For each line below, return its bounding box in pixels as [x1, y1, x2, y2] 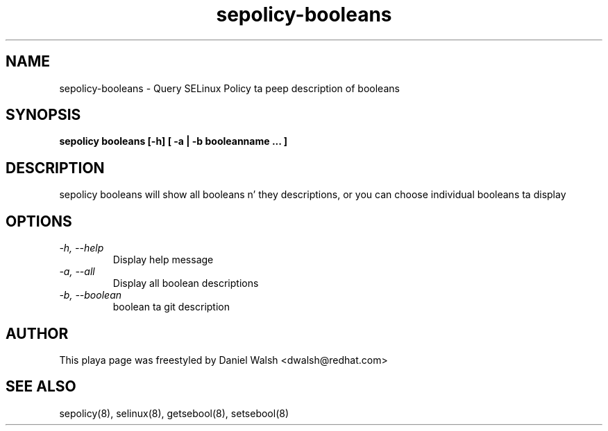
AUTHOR [6, 324, 69, 342]
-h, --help [59, 242, 104, 254]
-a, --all [59, 265, 95, 278]
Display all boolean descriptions [112, 277, 259, 290]
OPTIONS [6, 212, 72, 230]
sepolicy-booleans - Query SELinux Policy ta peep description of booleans [59, 82, 400, 94]
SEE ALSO [6, 378, 76, 396]
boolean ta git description [112, 301, 230, 313]
